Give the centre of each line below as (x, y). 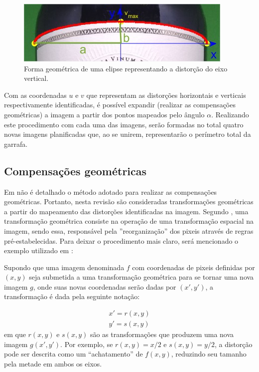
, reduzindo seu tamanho (209, 354)
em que (15, 334)
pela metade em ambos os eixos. (53, 363)
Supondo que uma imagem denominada (64, 267)
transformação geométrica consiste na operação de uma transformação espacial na (129, 221)
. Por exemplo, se (87, 344)
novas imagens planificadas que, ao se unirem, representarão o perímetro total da (128, 134)
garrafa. (16, 144)
